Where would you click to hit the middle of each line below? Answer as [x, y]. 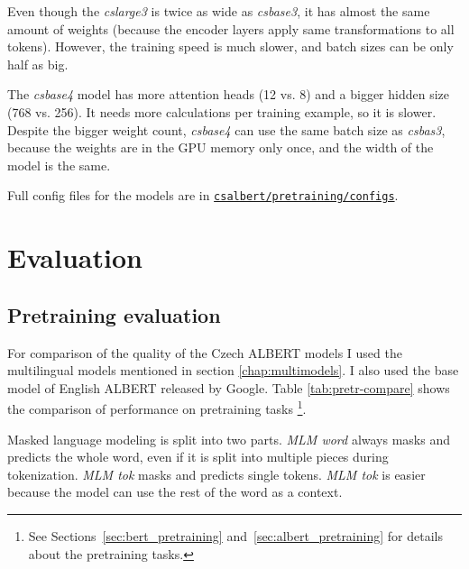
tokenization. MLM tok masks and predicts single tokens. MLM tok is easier [216, 474]
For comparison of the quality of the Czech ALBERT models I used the [205, 352]
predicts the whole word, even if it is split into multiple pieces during [198, 457]
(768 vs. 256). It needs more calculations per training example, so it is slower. [222, 111]
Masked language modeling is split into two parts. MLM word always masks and [229, 439]
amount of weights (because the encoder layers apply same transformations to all [231, 28]
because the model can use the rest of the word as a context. [175, 492]
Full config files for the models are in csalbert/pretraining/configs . [203, 195]
